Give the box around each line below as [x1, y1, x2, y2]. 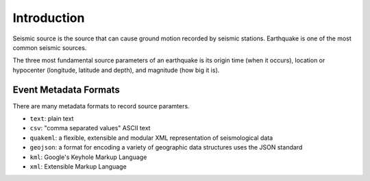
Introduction [12, 10, 85, 25]
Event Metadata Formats [12, 84, 120, 95]
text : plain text [29, 114, 74, 123]
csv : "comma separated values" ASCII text [29, 124, 151, 132]
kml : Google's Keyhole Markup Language [29, 153, 147, 161]
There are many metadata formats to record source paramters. [12, 101, 190, 110]
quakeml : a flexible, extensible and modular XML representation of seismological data [29, 134, 273, 142]
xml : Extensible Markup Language [29, 162, 127, 171]
